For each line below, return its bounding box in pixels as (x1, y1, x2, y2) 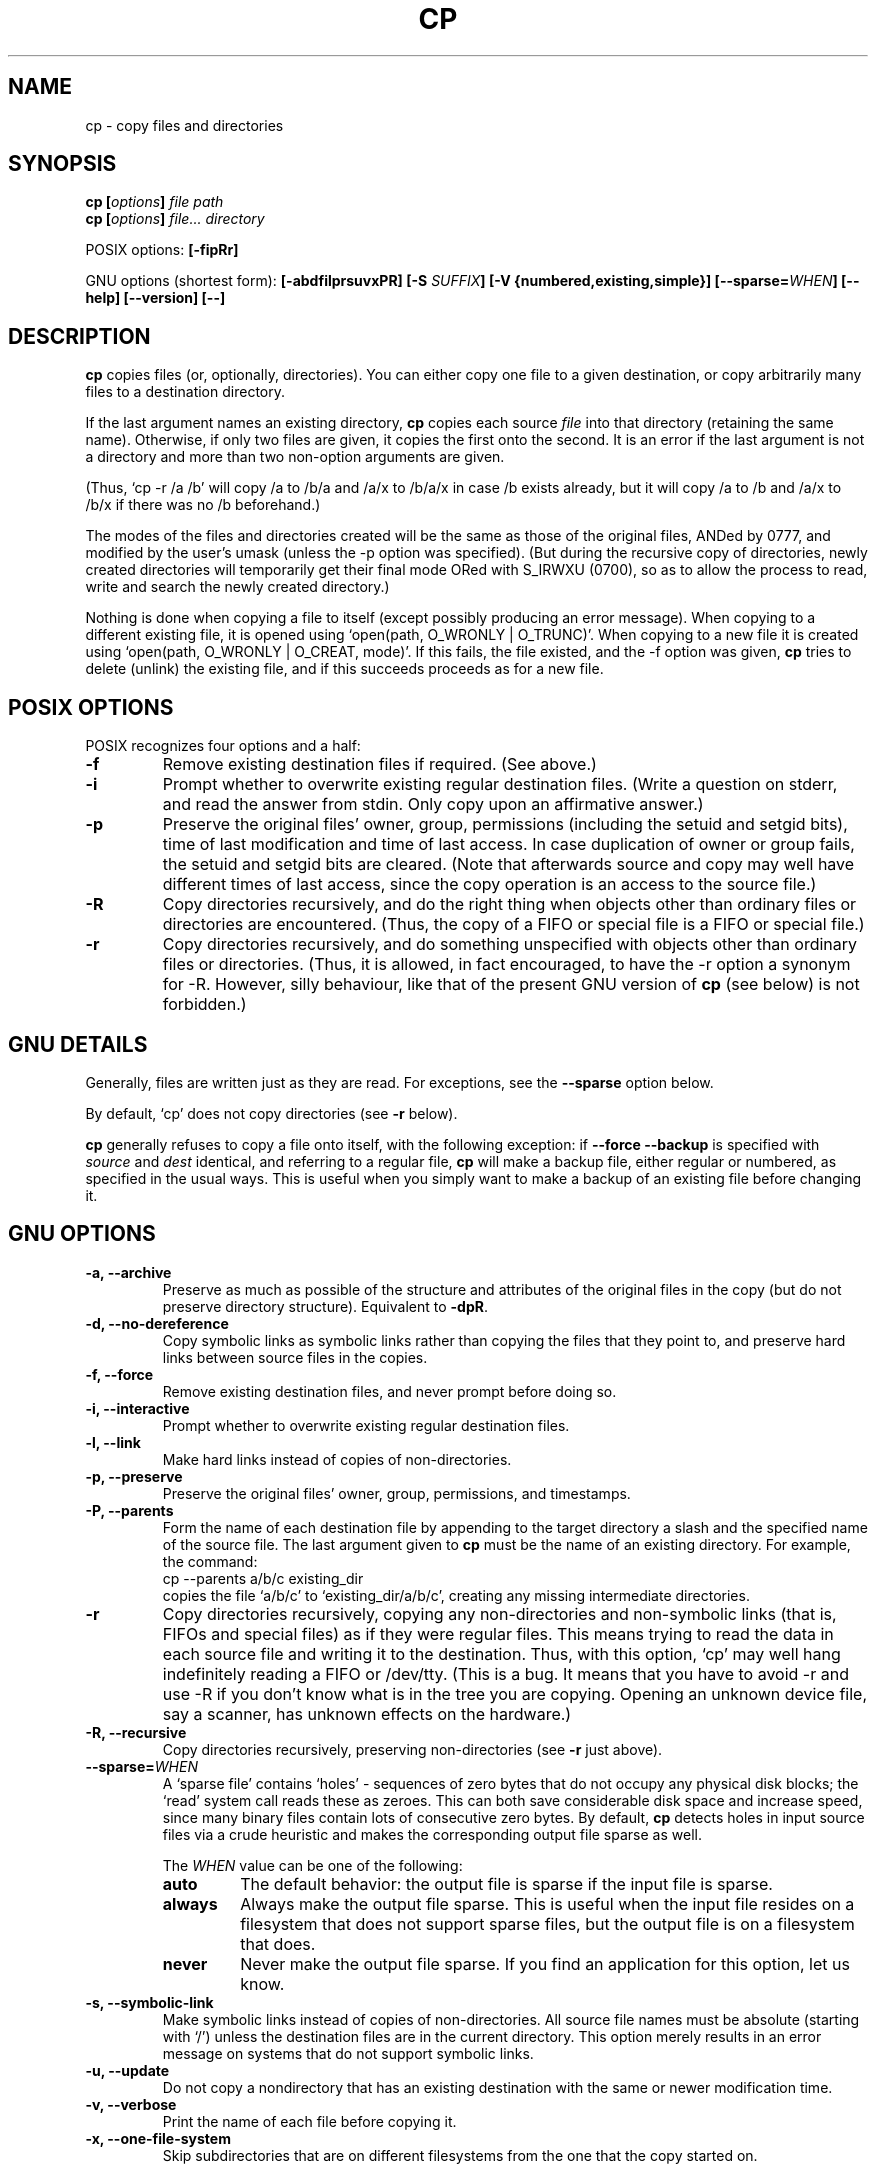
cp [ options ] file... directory (85, 210, 265, 228)
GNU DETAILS (8, 1031, 148, 1057)
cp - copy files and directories (85, 116, 284, 134)
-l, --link (85, 1433, 141, 1451)
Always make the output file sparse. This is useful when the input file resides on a (240, 1893, 855, 1914)
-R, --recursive (85, 1723, 187, 1741)
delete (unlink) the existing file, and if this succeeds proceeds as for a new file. (85, 660, 604, 678)
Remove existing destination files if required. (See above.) (162, 754, 597, 775)
